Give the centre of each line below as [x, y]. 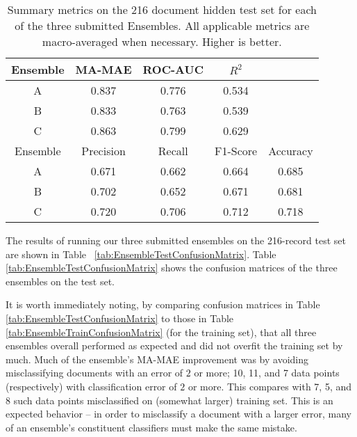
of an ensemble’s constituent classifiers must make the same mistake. [151, 427]
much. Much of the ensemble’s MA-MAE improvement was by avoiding [157, 359]
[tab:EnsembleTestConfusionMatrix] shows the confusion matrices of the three [172, 268]
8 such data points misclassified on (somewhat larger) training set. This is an [169, 400]
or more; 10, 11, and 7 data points [267, 373]
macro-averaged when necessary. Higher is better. [162, 41]
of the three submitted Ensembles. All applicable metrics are [162, 25]
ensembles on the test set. [60, 281]
